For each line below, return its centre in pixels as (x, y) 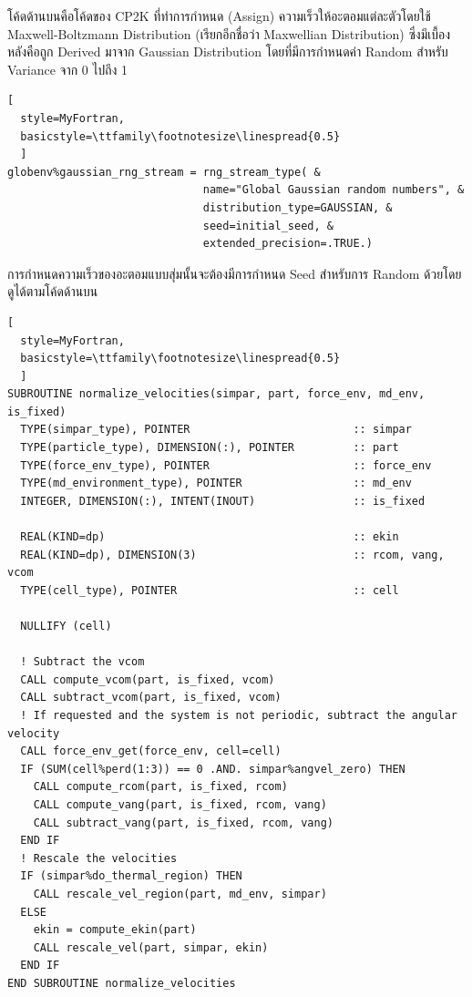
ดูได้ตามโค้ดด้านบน (53, 291)
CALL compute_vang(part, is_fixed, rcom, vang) (180, 804)
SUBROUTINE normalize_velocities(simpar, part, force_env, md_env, (216, 394)
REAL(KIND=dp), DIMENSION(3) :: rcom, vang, (232, 555)
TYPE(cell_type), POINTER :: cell (210, 590)
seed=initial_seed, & (268, 226)
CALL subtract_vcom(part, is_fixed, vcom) (151, 698)
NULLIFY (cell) (66, 626)
